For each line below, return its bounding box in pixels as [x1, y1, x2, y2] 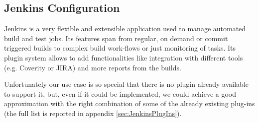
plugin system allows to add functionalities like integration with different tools [4, 52, 243, 62]
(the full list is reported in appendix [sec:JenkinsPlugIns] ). [4, 108, 182, 118]
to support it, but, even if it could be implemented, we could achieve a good [4, 88, 237, 99]
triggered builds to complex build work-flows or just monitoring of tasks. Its [4, 43, 236, 53]
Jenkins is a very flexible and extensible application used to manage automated [4, 23, 246, 34]
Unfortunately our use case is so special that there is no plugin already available [4, 79, 249, 89]
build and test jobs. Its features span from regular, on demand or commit [4, 33, 228, 43]
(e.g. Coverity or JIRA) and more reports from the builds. [4, 62, 181, 72]
